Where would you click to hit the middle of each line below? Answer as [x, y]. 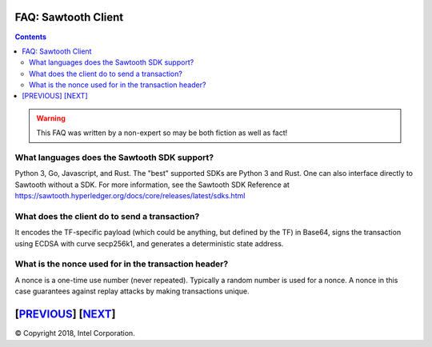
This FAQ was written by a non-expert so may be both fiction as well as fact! [162, 133]
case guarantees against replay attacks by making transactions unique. [132, 291]
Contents [31, 37]
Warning [51, 118]
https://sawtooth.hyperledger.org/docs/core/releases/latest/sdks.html [130, 196]
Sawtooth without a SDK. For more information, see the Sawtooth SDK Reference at [152, 185]
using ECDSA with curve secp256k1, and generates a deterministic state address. [149, 243]
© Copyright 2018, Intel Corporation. [75, 333]
